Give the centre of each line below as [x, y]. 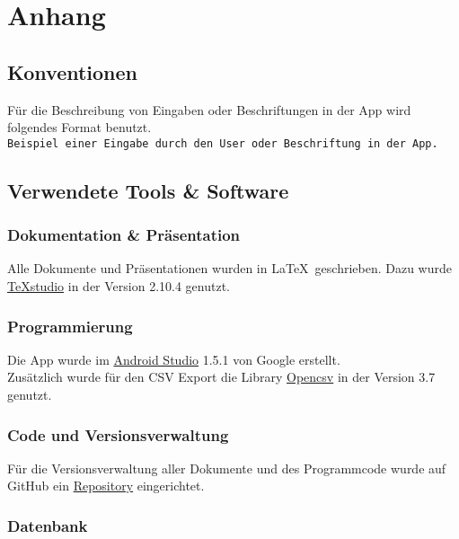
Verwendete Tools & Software [148, 190]
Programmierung [70, 326]
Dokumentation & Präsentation [124, 235]
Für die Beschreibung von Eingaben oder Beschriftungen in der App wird [209, 109]
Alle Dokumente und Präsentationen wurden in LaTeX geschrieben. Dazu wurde [229, 268]
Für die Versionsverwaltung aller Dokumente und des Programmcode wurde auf [227, 468]
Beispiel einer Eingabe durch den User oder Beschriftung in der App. [223, 143]
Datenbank [48, 525]
